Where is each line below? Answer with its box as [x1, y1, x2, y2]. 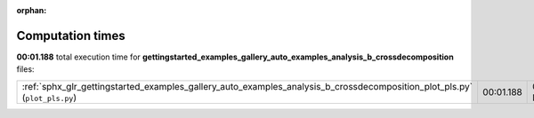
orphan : [16, 5, 47, 15]
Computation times [16, 28, 125, 43]
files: [16, 64, 35, 75]
